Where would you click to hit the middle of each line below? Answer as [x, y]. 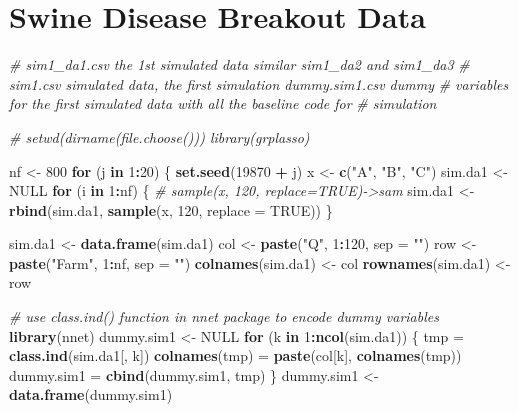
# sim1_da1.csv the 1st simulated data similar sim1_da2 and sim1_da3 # [239, 64]
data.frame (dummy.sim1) [91, 394]
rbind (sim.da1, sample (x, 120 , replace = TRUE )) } [171, 209]
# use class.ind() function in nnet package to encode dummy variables [224, 316]
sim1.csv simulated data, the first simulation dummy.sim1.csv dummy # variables [259, 83]
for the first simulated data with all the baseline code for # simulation [223, 103]
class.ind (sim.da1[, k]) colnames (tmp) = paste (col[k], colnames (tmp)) [235, 355]
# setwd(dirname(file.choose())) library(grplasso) [159, 136]
